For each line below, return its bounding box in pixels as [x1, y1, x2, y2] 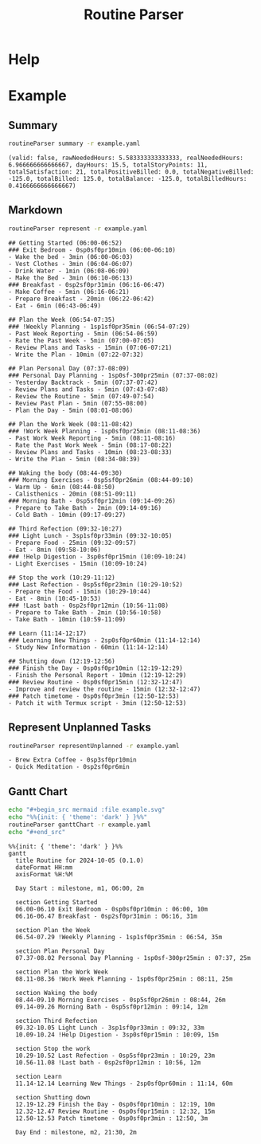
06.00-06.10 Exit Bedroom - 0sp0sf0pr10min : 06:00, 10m [15, 905, 208, 913]
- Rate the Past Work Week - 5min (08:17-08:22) [8, 441, 173, 449]
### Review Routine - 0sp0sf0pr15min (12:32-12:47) [8, 678, 183, 686]
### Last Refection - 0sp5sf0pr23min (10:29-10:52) [8, 580, 183, 589]
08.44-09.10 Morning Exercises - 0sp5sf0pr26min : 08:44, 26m [15, 996, 226, 1004]
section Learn [15, 1072, 62, 1080]
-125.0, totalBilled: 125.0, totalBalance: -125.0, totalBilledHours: [8, 175, 247, 183]
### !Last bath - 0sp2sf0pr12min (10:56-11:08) [8, 601, 169, 609]
